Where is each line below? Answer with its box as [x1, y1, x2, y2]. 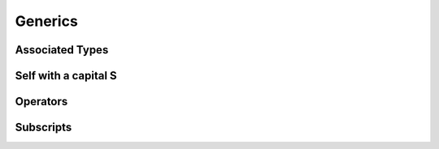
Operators [15, 95, 68, 109]
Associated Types [15, 43, 109, 57]
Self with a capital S [15, 69, 117, 83]
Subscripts [15, 121, 72, 134]
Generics [15, 12, 79, 30]
